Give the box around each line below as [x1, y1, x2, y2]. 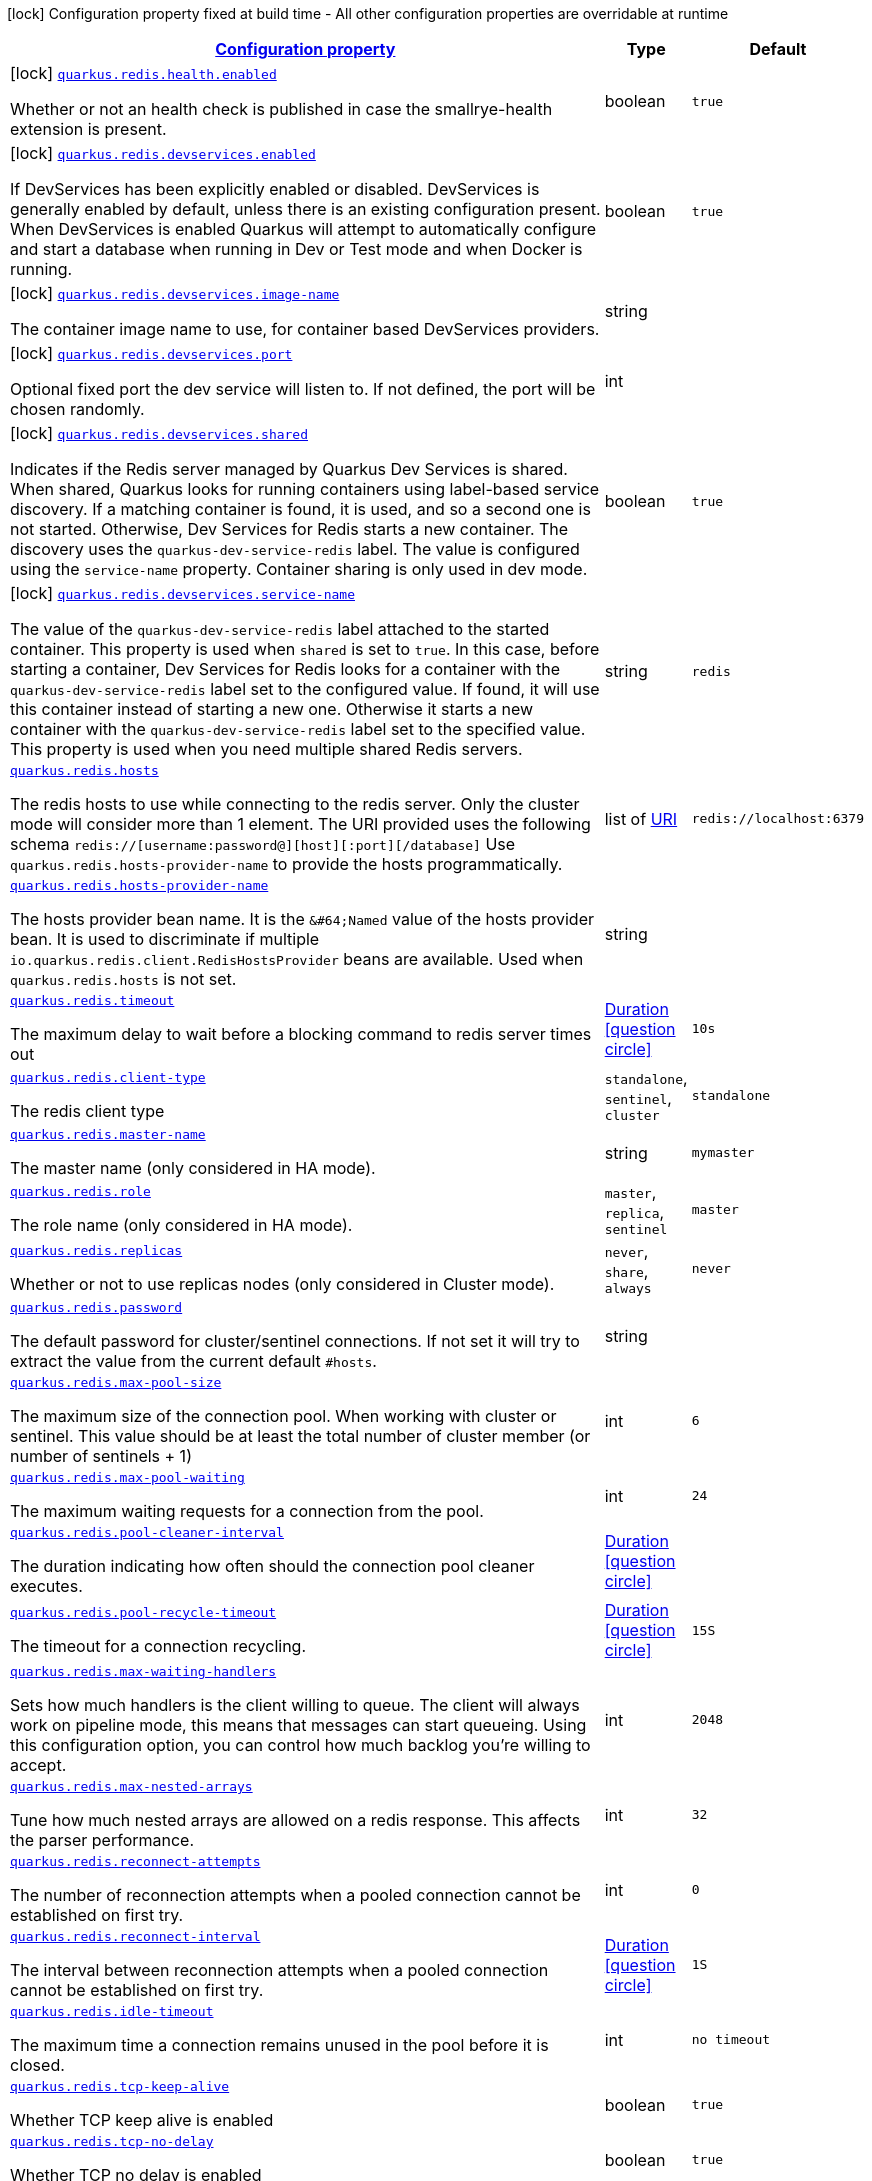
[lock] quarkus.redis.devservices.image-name [10, 283, 340, 303]
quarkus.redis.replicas [10, 1243, 183, 1258]
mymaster [691, 1145, 755, 1160]
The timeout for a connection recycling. [10, 1635, 307, 1656]
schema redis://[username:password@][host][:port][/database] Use [10, 834, 516, 854]
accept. [10, 1755, 67, 1775]
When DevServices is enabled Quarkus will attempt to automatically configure [10, 219, 596, 239]
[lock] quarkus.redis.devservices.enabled [10, 143, 316, 163]
